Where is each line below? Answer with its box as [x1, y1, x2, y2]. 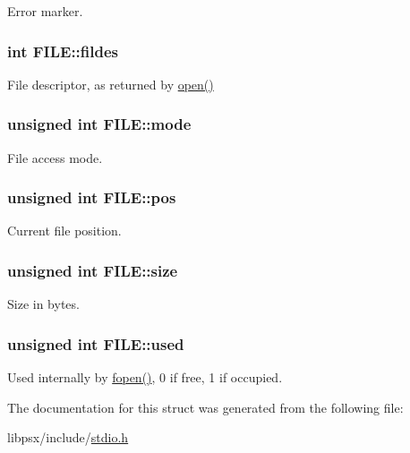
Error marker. [7, 2, 83, 20]
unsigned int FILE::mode [7, 113, 192, 135]
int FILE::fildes [7, 39, 119, 62]
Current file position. [7, 221, 122, 240]
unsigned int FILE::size [7, 259, 178, 281]
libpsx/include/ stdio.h [7, 428, 129, 447]
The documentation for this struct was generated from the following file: [7, 397, 404, 416]
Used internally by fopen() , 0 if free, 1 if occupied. [7, 368, 283, 387]
